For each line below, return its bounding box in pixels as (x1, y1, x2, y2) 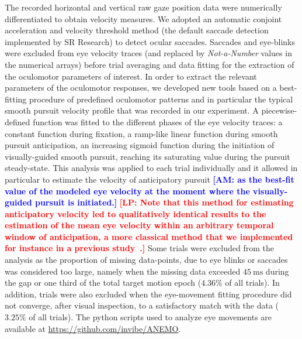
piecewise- (261, 104, 297, 117)
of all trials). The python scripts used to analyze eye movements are (29, 311, 272, 323)
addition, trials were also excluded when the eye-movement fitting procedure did (5, 287, 292, 300)
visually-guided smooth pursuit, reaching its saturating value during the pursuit (5, 150, 290, 162)
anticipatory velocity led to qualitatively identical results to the (5, 207, 266, 220)
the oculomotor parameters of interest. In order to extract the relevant (5, 70, 257, 82)
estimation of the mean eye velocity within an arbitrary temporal (5, 219, 274, 231)
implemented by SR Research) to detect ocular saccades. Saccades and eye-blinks (5, 35, 295, 47)
